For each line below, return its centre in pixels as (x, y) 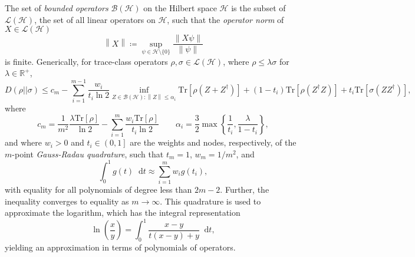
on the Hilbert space (180, 8)
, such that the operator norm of (225, 19)
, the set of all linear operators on (95, 19)
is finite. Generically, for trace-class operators (86, 61)
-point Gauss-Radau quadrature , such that (88, 154)
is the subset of (258, 8)
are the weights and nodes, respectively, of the (213, 142)
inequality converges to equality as (67, 201)
